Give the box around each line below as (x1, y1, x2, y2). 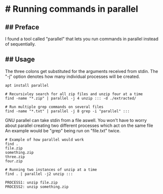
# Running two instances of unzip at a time (5, 167, 97, 172)
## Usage (5, 55, 35, 64)
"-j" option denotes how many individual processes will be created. (5, 73, 140, 79)
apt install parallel (5, 83, 49, 88)
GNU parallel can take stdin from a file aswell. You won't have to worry (5, 117, 147, 123)
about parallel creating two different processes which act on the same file (5, 122, 153, 128)
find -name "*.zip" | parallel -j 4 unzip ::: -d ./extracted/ (5, 96, 137, 101)
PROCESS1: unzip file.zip (5, 180, 58, 185)
